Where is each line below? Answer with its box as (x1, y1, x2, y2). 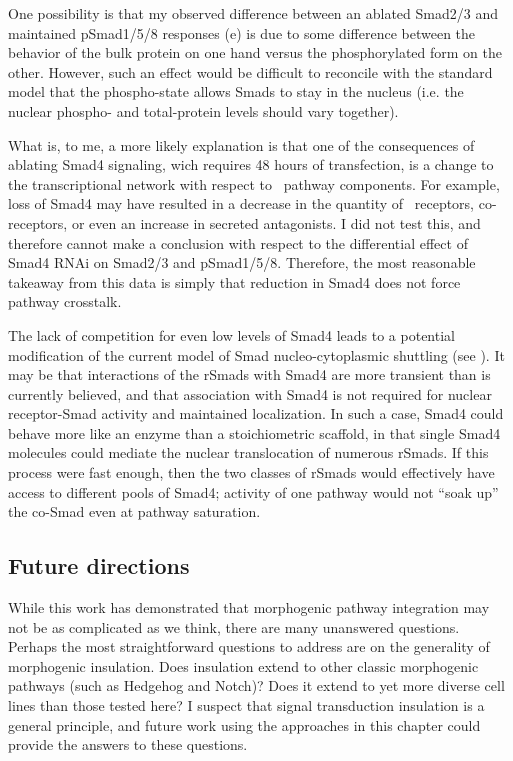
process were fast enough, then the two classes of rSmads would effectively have (8, 462, 495, 483)
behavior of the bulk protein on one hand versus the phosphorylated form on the (8, 42, 502, 63)
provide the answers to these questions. (8, 734, 248, 755)
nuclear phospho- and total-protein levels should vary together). (8, 100, 399, 121)
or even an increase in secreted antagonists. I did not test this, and (71, 212, 481, 233)
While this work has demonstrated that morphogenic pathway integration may (8, 597, 490, 618)
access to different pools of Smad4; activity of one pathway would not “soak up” (8, 481, 499, 502)
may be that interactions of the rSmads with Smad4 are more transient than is (8, 364, 491, 385)
